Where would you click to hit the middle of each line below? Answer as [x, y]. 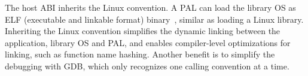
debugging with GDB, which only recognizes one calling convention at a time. [147, 66]
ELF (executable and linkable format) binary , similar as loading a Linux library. [154, 19]
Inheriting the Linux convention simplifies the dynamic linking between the [143, 31]
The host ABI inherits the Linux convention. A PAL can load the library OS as [150, 7]
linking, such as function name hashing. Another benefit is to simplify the [140, 54]
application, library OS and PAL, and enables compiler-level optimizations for [148, 42]
